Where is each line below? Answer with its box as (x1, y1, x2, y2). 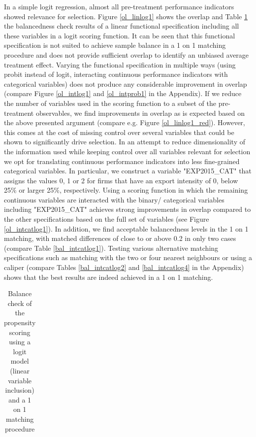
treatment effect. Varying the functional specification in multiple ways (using (4, 59, 236, 69)
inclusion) (5, 385, 34, 395)
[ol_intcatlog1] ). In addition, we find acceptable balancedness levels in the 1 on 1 (4, 223, 249, 234)
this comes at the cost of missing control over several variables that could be (4, 127, 234, 137)
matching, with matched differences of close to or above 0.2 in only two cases (4, 233, 236, 243)
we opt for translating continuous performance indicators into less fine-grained (4, 156, 240, 166)
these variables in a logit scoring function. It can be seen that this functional (4, 30, 235, 40)
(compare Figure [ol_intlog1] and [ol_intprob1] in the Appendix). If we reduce (4, 88, 242, 99)
